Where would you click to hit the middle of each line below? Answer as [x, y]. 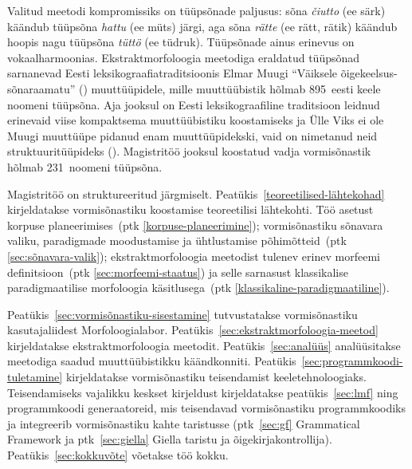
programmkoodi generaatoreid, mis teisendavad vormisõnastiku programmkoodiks [207, 408]
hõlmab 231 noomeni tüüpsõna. [85, 166]
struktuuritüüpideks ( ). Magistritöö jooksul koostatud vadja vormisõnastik [189, 151]
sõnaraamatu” [41, 88]
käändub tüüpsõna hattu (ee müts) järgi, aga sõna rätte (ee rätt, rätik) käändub [202, 26]
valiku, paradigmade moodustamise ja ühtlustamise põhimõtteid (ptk [177, 240]
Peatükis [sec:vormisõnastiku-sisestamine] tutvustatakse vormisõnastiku [182, 314]
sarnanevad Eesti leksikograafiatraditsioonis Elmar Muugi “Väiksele [173, 73]
